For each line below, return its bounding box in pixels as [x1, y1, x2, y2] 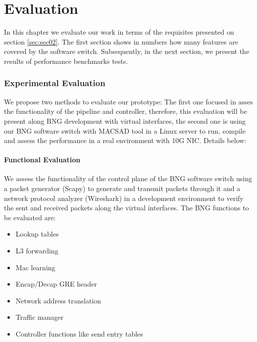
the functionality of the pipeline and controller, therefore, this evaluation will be [4, 106, 247, 116]
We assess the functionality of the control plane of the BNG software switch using [4, 173, 252, 184]
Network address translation [15, 295, 102, 305]
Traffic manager [15, 312, 63, 322]
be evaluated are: [4, 212, 56, 222]
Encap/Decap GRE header [15, 279, 97, 289]
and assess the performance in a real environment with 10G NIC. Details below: [4, 135, 247, 146]
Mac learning [15, 262, 55, 272]
